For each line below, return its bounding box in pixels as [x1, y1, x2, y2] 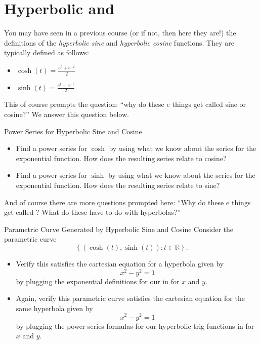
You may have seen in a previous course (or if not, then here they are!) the [4, 27, 236, 38]
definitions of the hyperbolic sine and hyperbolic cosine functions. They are [4, 37, 234, 48]
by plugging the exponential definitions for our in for [16, 276, 180, 286]
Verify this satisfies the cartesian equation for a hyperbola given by [16, 258, 224, 269]
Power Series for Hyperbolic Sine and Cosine [4, 126, 142, 136]
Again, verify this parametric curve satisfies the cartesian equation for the [16, 293, 245, 303]
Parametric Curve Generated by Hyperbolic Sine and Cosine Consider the [4, 223, 233, 234]
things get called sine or [172, 99, 246, 109]
